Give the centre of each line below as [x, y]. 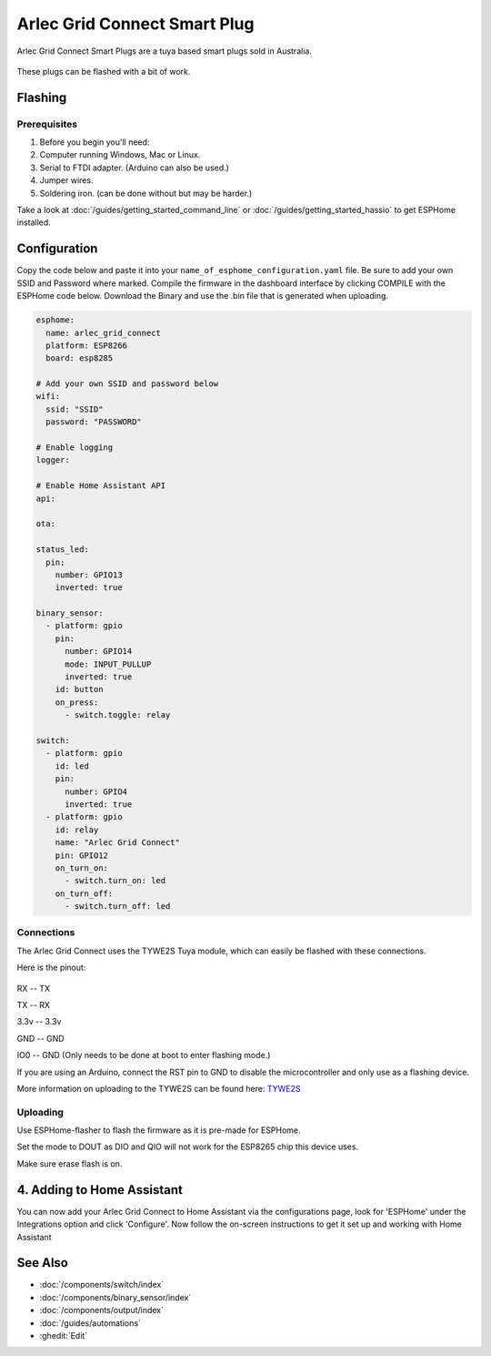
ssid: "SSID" [75, 409]
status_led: [63, 550]
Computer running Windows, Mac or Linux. [120, 155]
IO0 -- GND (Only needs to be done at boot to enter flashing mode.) [144, 1055]
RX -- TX [33, 988]
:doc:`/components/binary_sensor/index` [115, 1297]
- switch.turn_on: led [115, 881]
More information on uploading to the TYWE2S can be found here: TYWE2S [159, 1088]
